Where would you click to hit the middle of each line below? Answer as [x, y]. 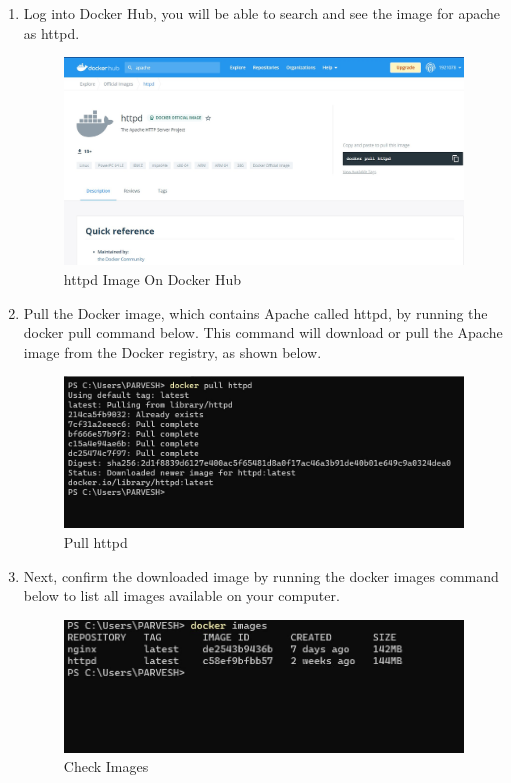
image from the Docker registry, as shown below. [172, 351]
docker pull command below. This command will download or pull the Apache [263, 332]
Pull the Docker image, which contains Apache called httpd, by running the [255, 312]
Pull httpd [95, 542]
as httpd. [51, 32]
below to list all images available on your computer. [181, 595]
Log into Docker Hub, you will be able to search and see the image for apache [262, 13]
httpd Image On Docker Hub [152, 279]
